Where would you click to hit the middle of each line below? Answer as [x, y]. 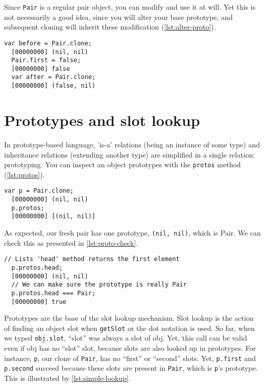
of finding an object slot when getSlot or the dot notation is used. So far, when [129, 328]
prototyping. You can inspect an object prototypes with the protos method [123, 164]
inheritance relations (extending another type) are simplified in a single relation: [130, 154]
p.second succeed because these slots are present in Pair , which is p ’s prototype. [131, 368]
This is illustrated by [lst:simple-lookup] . [67, 378]
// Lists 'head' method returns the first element [92, 259]
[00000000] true [39, 302]
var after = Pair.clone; [53, 77]
